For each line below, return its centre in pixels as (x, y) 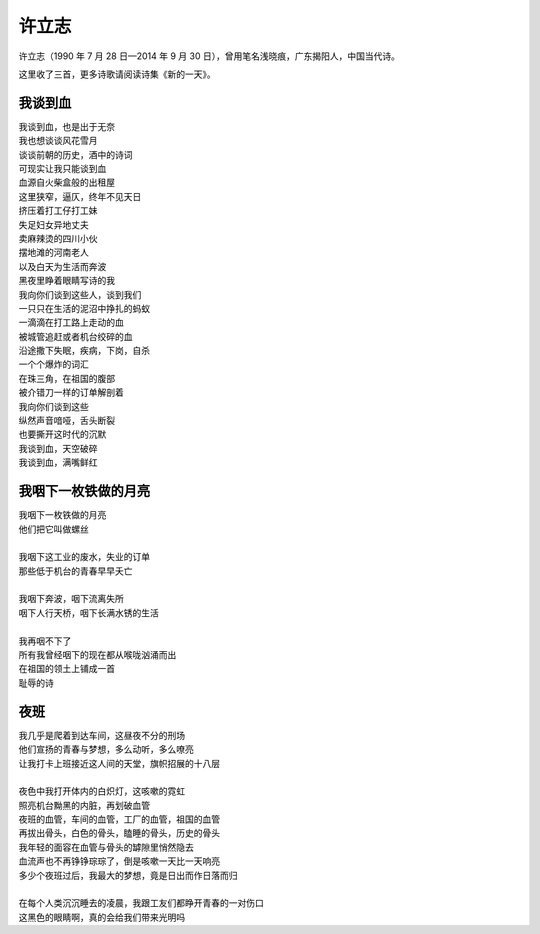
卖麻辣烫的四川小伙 (58, 238)
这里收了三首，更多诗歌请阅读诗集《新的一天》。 (117, 74)
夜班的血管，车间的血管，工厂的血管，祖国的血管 (119, 819)
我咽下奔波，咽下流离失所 (71, 599)
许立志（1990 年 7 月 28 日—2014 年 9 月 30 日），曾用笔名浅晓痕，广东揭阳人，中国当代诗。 (209, 56)
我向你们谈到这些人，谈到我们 (80, 294)
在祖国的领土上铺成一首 (66, 669)
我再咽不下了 (45, 641)
